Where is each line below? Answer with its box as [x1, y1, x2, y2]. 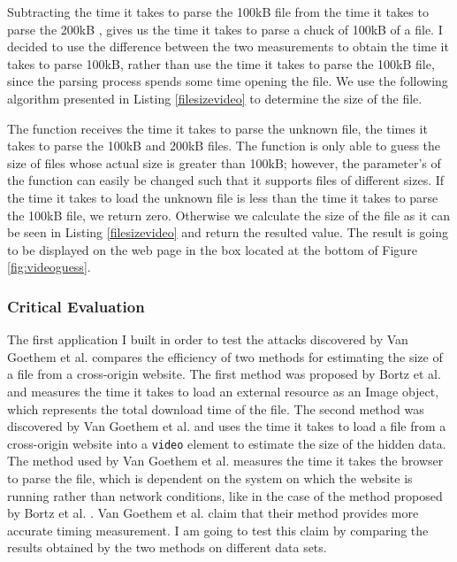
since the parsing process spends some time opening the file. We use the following [7, 72, 448, 90]
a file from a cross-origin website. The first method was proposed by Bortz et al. [7, 365, 441, 383]
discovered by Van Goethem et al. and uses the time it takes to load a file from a [7, 417, 446, 435]
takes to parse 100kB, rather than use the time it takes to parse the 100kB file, [7, 54, 435, 73]
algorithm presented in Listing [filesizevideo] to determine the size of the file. [7, 89, 423, 107]
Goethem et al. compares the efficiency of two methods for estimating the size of [7, 347, 443, 366]
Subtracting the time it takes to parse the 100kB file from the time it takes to [7, 3, 429, 20]
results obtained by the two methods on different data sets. [7, 538, 327, 557]
